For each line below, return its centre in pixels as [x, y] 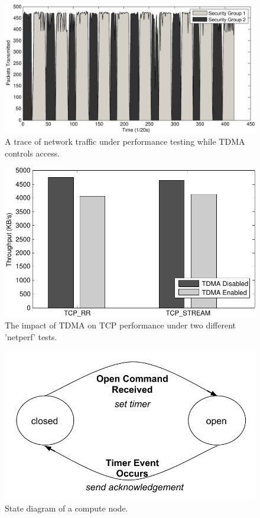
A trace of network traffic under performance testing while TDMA [125, 141]
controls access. [32, 153]
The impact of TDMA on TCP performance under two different [120, 325]
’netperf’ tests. [31, 336]
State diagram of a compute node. [66, 508]
